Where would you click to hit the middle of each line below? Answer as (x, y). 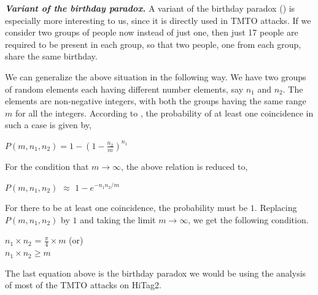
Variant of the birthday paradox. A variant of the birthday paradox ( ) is (150, 8)
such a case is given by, (48, 125)
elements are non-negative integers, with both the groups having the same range (156, 101)
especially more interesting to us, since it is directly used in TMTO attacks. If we (158, 20)
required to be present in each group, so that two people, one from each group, (153, 44)
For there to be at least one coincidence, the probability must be (126, 208)
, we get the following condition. (248, 219)
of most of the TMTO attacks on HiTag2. (83, 285)
